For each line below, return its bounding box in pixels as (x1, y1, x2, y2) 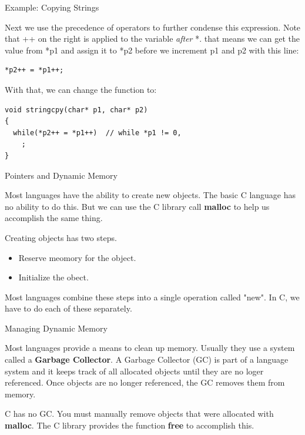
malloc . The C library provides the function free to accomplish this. (5, 419, 254, 431)
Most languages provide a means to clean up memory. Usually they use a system (5, 342, 295, 354)
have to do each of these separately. (5, 302, 132, 314)
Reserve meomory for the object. (18, 251, 136, 263)
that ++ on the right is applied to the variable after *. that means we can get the (5, 32, 300, 45)
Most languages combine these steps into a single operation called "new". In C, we (5, 290, 300, 303)
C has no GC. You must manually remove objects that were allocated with (5, 407, 274, 420)
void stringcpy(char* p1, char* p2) (5, 105, 148, 114)
